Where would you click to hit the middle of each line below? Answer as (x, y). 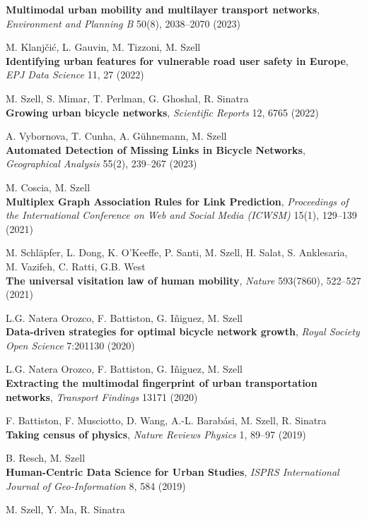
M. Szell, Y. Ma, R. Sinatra (65, 509)
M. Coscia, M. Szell (48, 187)
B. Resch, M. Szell (46, 458)
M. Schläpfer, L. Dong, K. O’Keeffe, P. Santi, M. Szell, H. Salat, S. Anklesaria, (177, 252)
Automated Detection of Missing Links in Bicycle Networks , (156, 149)
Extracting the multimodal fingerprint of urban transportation (162, 383)
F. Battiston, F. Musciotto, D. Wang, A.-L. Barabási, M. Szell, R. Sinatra (166, 420)
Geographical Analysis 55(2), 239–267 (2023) (101, 163)
